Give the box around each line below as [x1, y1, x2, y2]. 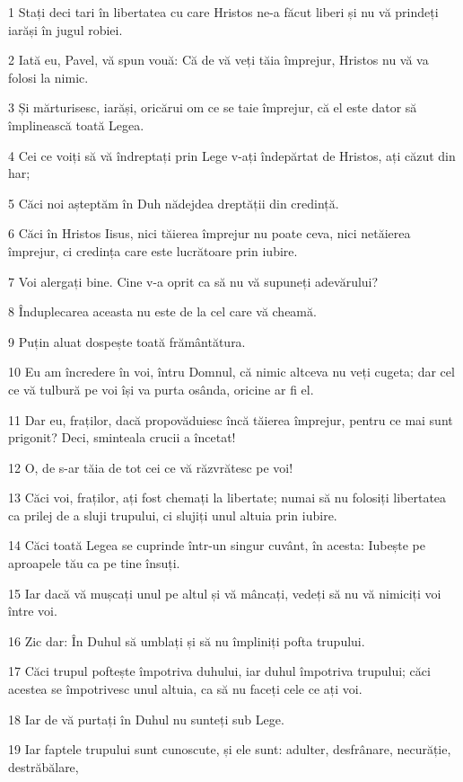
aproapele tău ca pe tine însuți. [8, 554, 180, 573]
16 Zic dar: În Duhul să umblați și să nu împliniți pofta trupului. [8, 631, 365, 650]
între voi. [8, 601, 57, 620]
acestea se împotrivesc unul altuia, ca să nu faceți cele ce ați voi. [8, 680, 363, 698]
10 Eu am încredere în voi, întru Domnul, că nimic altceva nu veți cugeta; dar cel [8, 362, 455, 381]
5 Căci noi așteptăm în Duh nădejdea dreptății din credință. [8, 193, 339, 212]
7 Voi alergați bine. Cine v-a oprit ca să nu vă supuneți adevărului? [8, 271, 379, 290]
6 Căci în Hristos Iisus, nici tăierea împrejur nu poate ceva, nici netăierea [8, 224, 411, 243]
